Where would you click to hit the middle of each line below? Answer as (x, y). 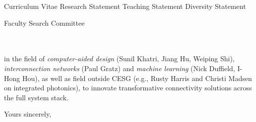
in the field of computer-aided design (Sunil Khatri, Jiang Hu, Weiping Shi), (119, 59)
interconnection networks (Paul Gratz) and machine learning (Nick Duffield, (120, 68)
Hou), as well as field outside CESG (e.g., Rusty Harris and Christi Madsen (137, 78)
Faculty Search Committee (44, 22)
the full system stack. (36, 97)
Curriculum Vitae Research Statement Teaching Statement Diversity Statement (125, 6)
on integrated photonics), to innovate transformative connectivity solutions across (128, 88)
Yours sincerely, (28, 114)
